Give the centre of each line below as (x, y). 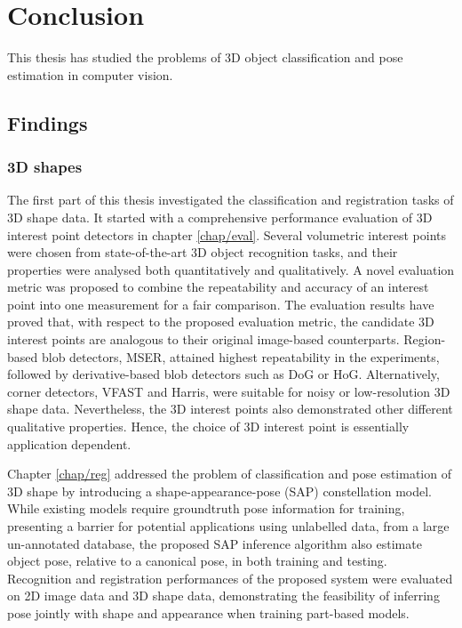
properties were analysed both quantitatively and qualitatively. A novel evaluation (231, 269)
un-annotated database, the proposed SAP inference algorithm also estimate (215, 543)
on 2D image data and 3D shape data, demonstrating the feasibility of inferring (223, 596)
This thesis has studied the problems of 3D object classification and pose (205, 57)
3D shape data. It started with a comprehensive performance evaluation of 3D (220, 217)
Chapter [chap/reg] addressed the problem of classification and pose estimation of (229, 474)
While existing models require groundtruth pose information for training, (206, 508)
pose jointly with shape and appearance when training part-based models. (208, 612)
